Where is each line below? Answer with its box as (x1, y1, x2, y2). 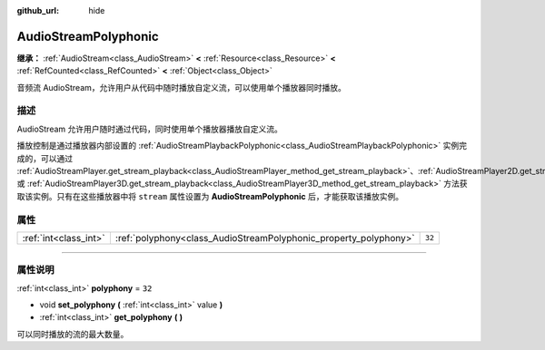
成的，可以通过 (16, 152, 73, 163)
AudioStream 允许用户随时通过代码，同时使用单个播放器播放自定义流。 (16, 123, 283, 134)
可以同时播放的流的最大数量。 (16, 328, 129, 339)
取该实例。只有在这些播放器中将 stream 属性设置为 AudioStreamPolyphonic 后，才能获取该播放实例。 (16, 190, 404, 201)
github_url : (16, 5, 59, 15)
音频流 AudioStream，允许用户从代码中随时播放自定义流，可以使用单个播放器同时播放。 (16, 82, 347, 92)
